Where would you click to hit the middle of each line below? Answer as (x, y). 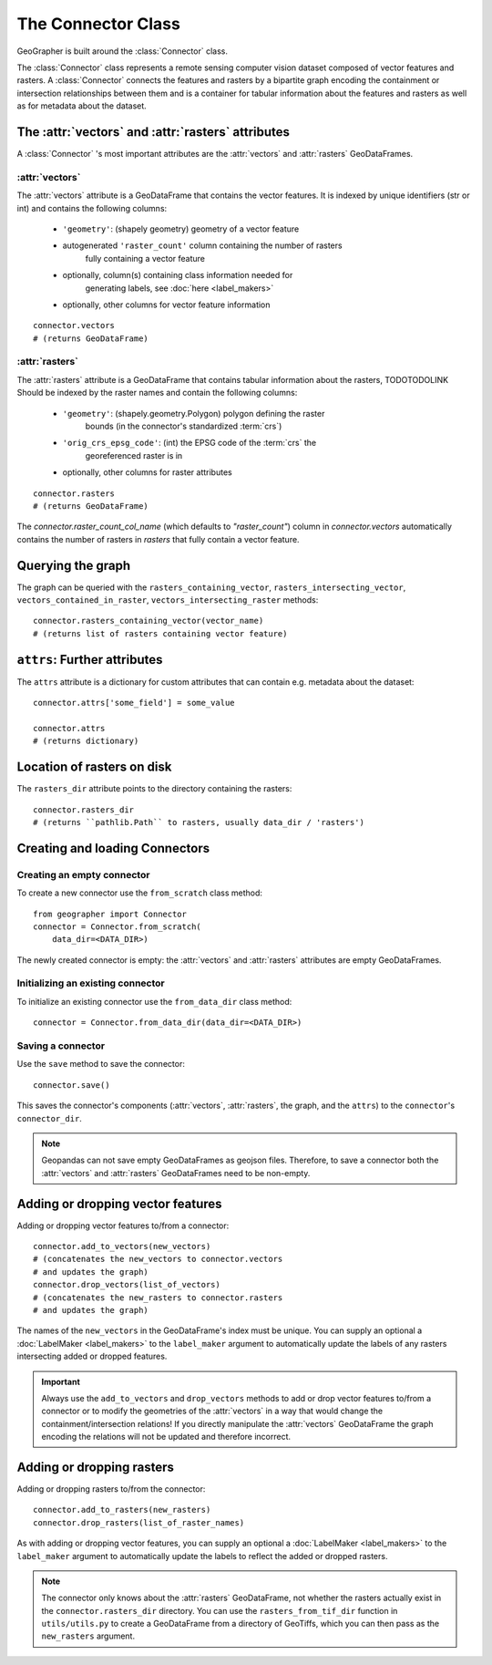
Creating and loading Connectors (113, 848)
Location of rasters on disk (94, 767)
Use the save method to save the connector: (101, 1064)
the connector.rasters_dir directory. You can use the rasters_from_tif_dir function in (220, 1610)
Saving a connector (61, 1046)
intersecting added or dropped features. (92, 1356)
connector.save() (72, 1085)
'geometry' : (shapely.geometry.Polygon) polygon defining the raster (194, 413)
